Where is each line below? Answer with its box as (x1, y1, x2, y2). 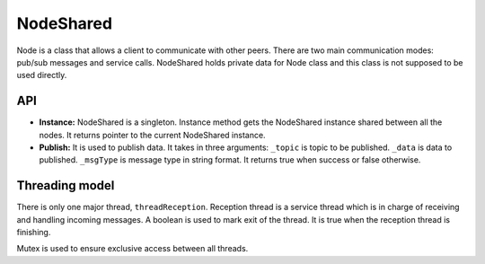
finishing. (16, 227, 51, 238)
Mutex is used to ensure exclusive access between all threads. (16, 243, 249, 254)
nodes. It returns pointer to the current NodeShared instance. (39, 129, 266, 140)
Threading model (16, 178, 115, 193)
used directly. (16, 70, 67, 81)
